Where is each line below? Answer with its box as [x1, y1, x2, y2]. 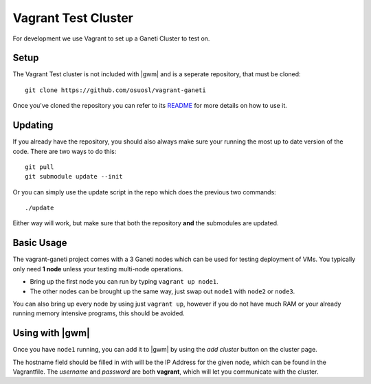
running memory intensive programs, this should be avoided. [12, 309, 185, 317]
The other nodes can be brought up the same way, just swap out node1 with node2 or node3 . [30, 287, 295, 295]
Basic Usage [12, 237, 67, 249]
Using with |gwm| [12, 327, 91, 339]
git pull [25, 163, 54, 171]
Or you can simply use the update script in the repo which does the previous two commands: [12, 188, 276, 196]
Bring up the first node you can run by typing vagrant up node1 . [30, 278, 219, 286]
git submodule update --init [25, 172, 123, 181]
